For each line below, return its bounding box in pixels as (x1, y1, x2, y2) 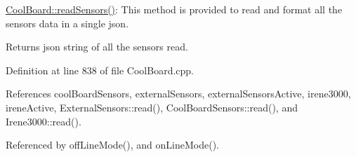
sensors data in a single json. (6, 15, 129, 30)
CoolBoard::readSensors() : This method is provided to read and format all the (6, 2, 343, 16)
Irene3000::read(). (6, 114, 81, 128)
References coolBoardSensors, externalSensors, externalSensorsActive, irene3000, (6, 86, 351, 101)
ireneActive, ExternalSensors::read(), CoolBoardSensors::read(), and (6, 100, 298, 114)
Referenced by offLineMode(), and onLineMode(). (6, 137, 219, 152)
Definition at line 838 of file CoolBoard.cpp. (6, 62, 195, 77)
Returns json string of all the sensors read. (6, 39, 188, 54)
